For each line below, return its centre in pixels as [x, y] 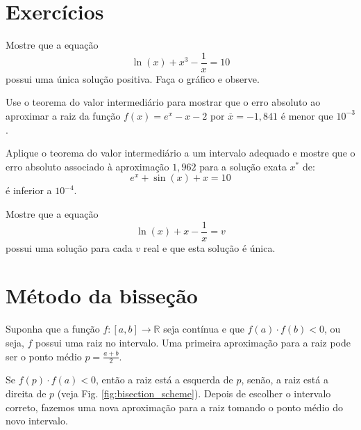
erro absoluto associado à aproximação [87, 166]
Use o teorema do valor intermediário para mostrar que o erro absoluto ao [163, 102]
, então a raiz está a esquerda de [165, 380]
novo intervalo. [37, 421]
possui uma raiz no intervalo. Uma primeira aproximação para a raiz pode [193, 342]
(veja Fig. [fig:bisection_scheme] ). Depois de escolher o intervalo [194, 393]
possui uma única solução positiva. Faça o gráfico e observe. [133, 78]
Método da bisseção [102, 295]
